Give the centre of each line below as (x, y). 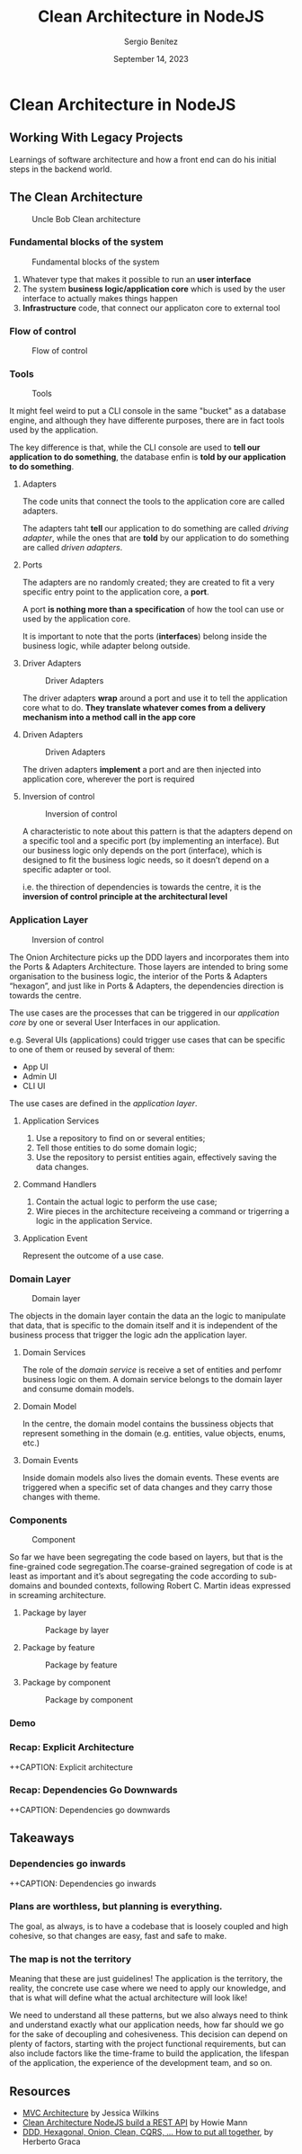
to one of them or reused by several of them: (92, 1049)
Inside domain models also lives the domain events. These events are (151, 1478)
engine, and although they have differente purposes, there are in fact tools (147, 421)
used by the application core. (76, 619)
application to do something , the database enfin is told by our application (147, 457)
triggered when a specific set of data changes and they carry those (147, 1488)
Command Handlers (59, 1184)
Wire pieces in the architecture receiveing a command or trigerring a (162, 1211)
